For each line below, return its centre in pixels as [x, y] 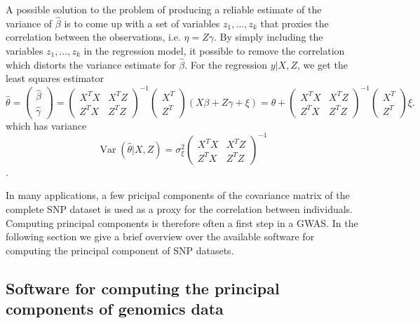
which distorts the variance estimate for [91, 64]
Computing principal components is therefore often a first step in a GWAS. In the [182, 222]
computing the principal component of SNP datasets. [120, 250]
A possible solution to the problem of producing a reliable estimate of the [164, 9]
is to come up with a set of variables [142, 23]
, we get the [322, 64]
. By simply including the [269, 37]
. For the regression [226, 64]
